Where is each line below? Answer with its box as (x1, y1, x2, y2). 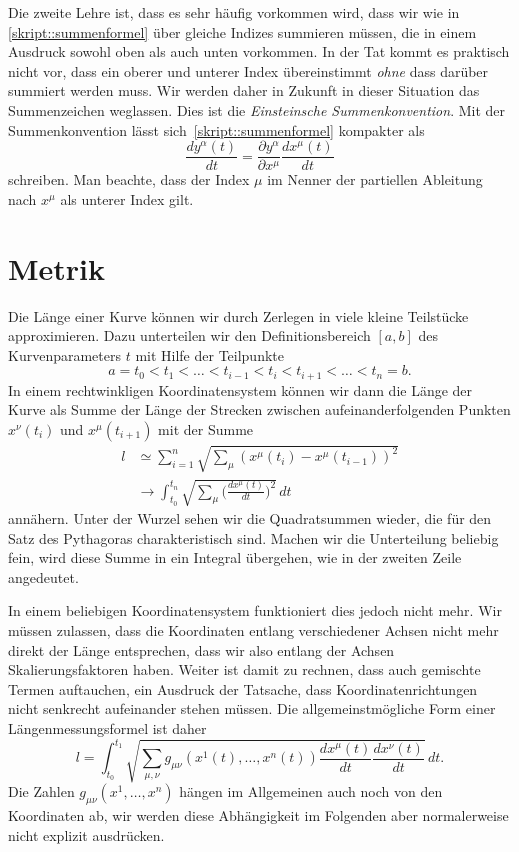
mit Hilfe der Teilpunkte (135, 344, 284, 365)
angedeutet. (8, 566, 79, 587)
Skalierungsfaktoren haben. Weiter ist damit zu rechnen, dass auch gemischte (8, 659, 481, 680)
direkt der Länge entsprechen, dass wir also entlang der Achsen (8, 639, 395, 660)
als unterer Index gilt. (60, 188, 194, 209)
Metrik (8, 247, 106, 288)
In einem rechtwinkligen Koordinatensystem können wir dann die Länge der (8, 379, 473, 400)
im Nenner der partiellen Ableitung (267, 169, 483, 190)
